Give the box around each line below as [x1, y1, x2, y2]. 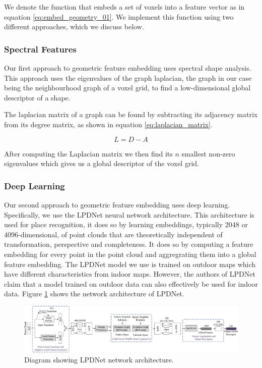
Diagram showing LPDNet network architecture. [24, 354, 174, 364]
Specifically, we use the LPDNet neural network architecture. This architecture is [4, 209, 254, 220]
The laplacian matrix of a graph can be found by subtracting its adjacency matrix [4, 109, 258, 120]
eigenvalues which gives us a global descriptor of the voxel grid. [4, 158, 199, 169]
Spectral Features [4, 42, 77, 55]
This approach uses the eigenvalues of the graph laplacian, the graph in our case [4, 72, 252, 83]
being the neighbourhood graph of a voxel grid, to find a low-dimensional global [4, 82, 251, 93]
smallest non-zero [181, 148, 235, 159]
